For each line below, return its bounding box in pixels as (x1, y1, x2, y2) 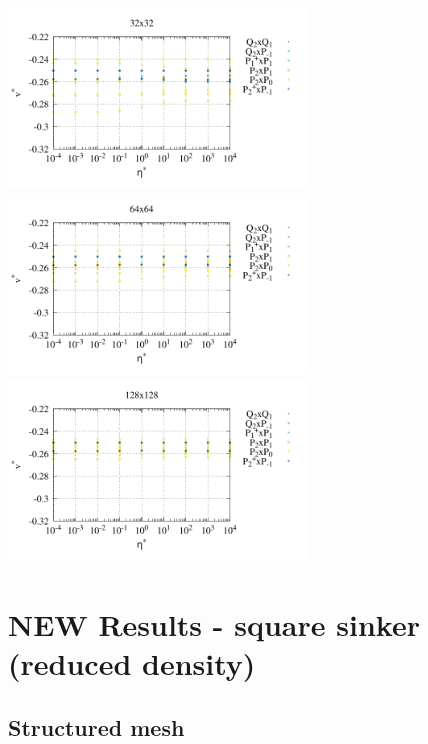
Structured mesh (8, 711, 185, 742)
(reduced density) (8, 643, 256, 684)
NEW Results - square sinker (8, 604, 420, 645)
